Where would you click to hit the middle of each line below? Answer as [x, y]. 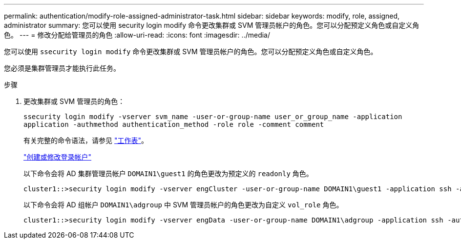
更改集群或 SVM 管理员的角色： [74, 101]
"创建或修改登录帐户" [58, 157]
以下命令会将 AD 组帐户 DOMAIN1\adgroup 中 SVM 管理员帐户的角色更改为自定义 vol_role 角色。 [183, 205]
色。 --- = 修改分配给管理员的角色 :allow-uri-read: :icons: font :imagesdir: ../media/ [137, 35]
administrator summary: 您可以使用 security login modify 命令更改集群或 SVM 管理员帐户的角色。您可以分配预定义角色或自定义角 [212, 25]
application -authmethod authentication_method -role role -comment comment [174, 124]
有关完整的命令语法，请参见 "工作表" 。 [86, 140]
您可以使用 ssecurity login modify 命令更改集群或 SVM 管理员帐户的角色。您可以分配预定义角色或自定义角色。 [191, 51]
